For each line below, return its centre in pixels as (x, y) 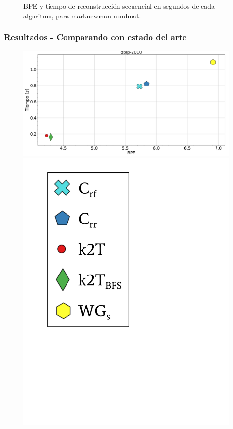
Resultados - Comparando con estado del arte (95, 37)
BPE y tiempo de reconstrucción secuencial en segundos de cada (119, 6)
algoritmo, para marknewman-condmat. (82, 15)
